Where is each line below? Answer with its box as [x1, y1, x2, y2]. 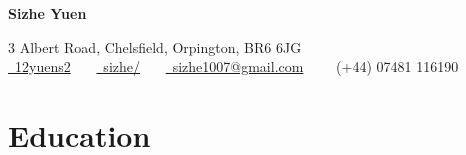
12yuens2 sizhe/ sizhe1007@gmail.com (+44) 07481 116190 [14, 56, 459, 77]
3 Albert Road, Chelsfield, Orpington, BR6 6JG [8, 36, 302, 57]
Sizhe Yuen [8, 3, 87, 23]
